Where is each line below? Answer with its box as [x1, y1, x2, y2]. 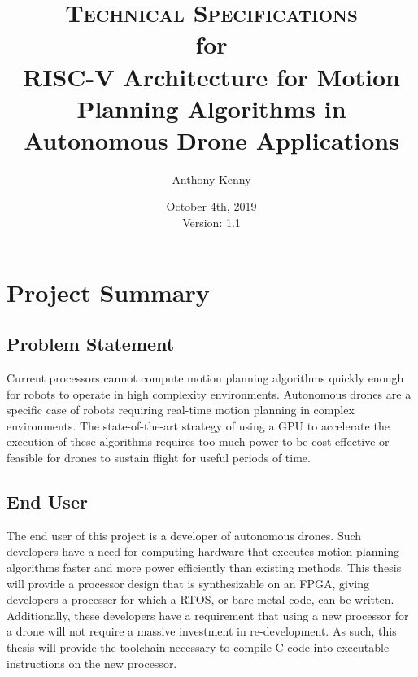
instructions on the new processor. [7, 654, 177, 671]
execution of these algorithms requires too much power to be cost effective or [7, 433, 390, 450]
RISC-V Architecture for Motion [23, 59, 400, 93]
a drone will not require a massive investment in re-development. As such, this [7, 622, 397, 640]
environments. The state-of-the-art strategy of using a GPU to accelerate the [7, 417, 390, 434]
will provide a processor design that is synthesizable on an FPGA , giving [7, 574, 369, 592]
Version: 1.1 [182, 214, 241, 231]
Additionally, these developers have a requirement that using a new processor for [7, 606, 409, 623]
